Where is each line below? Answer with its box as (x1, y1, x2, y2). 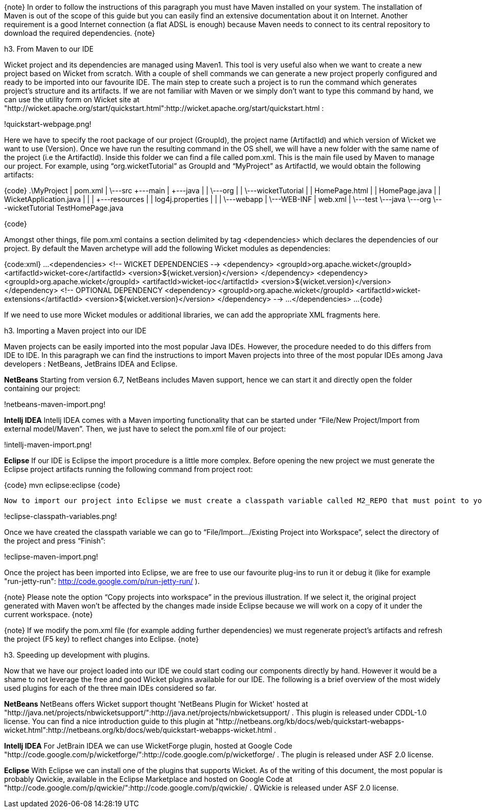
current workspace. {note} (4, 610, 93, 619)
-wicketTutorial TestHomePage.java (4, 204, 124, 212)
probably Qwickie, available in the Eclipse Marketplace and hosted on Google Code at (4, 775, 293, 783)
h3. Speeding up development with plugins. (4, 650, 150, 659)
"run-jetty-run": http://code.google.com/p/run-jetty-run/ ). (4, 577, 200, 585)
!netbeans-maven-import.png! (4, 400, 106, 409)
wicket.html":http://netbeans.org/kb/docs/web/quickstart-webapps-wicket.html (4, 726, 272, 734)
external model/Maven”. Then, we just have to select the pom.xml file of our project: (4, 424, 286, 433)
